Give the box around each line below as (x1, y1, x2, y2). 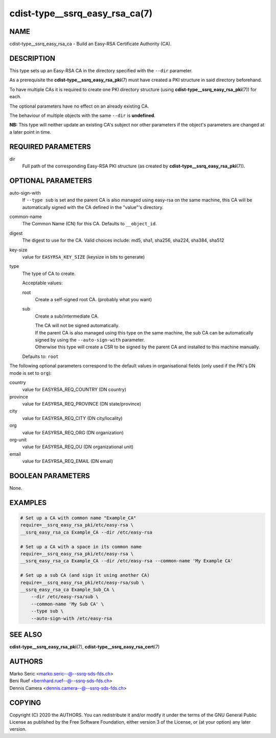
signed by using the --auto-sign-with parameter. (35, 336, 145, 343)
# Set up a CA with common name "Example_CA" (20, 515, 136, 521)
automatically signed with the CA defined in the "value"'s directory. (22, 204, 164, 210)
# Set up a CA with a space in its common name (20, 543, 142, 550)
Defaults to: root (22, 353, 59, 360)
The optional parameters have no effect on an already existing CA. (9, 103, 149, 109)
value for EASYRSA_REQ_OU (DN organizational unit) (22, 444, 134, 450)
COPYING (9, 698, 41, 707)
